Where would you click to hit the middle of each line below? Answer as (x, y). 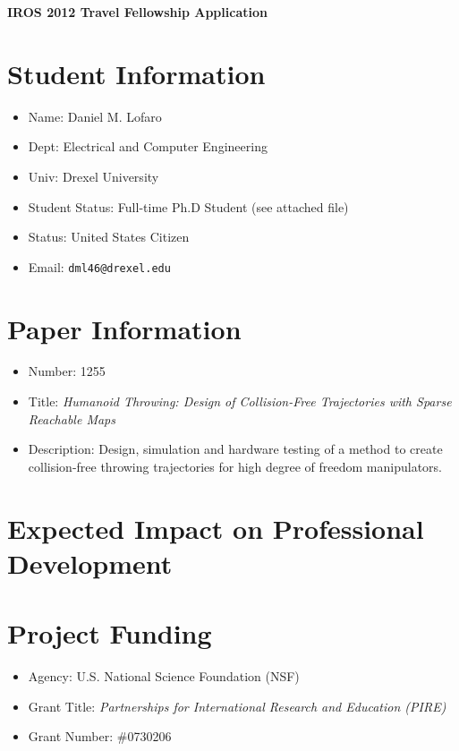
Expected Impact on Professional (216, 528)
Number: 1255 (67, 371)
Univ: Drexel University (93, 176)
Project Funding (110, 633)
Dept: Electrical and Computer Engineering (148, 146)
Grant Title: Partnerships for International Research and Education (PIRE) (237, 706)
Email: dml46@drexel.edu (99, 266)
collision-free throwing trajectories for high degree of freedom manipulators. (235, 466)
